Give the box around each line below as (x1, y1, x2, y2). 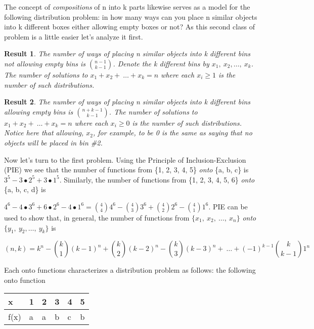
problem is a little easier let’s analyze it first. (4, 31, 143, 42)
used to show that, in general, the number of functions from (4, 212, 190, 223)
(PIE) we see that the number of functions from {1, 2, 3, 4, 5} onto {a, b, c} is (4, 164, 249, 175)
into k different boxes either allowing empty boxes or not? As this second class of (4, 21, 255, 32)
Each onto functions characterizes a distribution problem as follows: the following (4, 265, 256, 275)
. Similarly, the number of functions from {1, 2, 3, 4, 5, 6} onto (59, 174, 255, 185)
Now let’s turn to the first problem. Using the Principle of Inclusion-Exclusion (4, 154, 246, 165)
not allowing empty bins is (4, 58, 86, 68)
